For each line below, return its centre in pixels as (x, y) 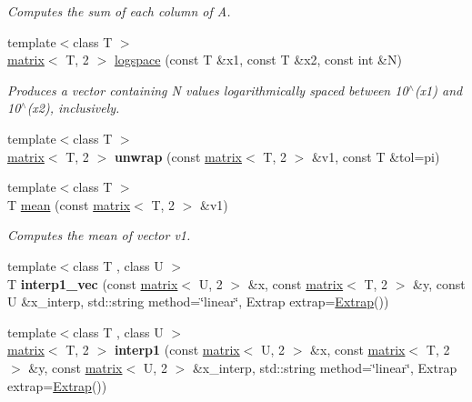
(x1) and (438, 90)
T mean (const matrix (69, 204)
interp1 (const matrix (177, 350)
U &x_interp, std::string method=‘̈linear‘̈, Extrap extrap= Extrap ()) (198, 301)
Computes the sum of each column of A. (119, 11)
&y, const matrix (75, 367)
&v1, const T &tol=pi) (376, 156)
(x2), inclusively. (73, 108)
